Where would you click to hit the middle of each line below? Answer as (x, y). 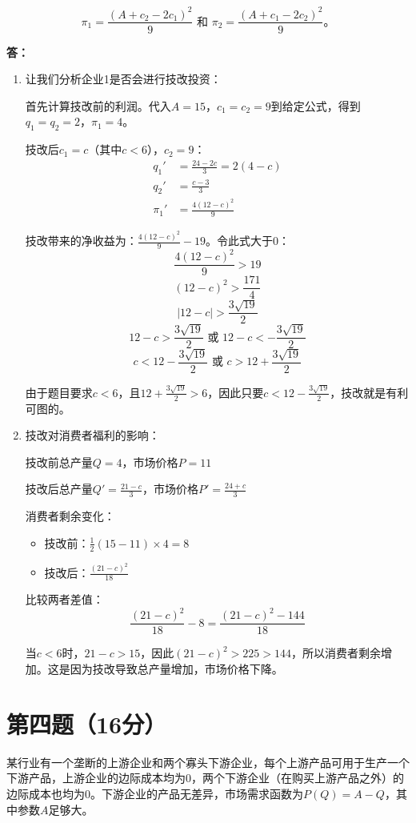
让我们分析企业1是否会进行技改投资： (123, 79)
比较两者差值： (64, 599)
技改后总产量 (59, 489)
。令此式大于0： (248, 241)
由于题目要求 (59, 392)
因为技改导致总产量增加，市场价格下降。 (176, 669)
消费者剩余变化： (70, 516)
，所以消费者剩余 (336, 653)
